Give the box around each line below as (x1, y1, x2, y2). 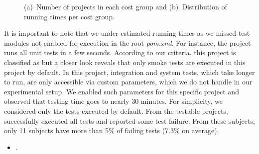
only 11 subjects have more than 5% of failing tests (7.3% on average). (4, 125, 219, 136)
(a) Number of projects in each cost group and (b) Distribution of (24, 1, 227, 11)
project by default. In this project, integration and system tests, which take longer (4, 67, 255, 77)
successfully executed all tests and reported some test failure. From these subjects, (4, 115, 255, 126)
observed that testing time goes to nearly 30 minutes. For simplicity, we (4, 96, 223, 106)
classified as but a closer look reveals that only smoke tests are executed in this (4, 57, 246, 67)
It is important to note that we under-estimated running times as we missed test (4, 28, 250, 38)
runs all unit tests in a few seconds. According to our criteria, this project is (4, 47, 236, 58)
